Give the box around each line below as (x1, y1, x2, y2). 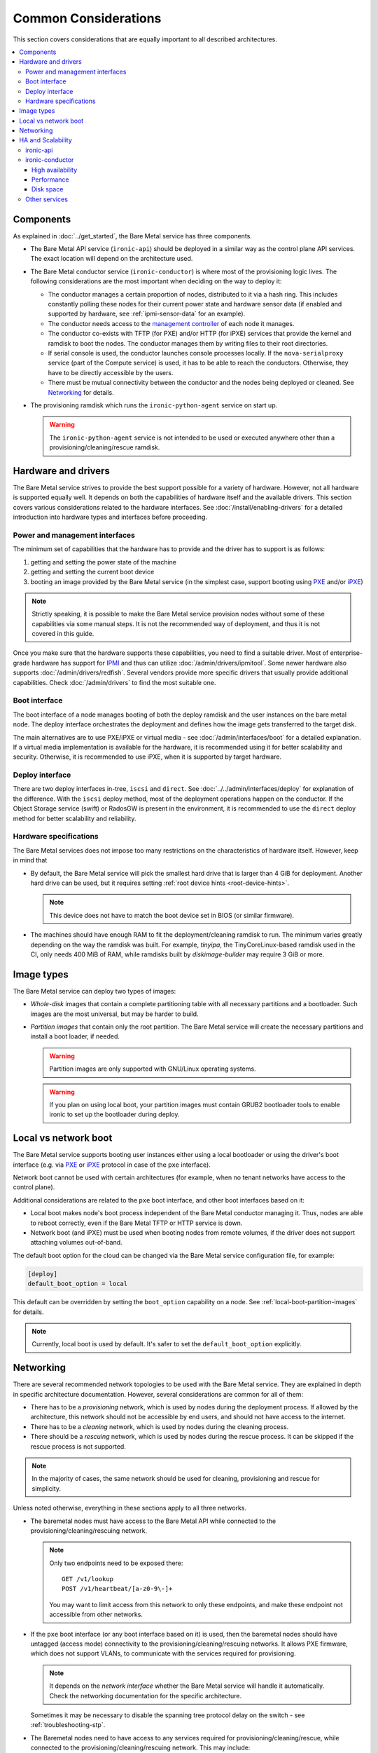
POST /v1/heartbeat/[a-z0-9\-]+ (62, 1585, 173, 1593)
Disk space (31, 185, 64, 194)
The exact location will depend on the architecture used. (30, 255, 193, 263)
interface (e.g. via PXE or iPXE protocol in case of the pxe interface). (13, 1160, 211, 1169)
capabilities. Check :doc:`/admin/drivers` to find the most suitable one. (13, 678, 216, 686)
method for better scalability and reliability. (13, 814, 136, 823)
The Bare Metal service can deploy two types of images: (13, 987, 176, 995)
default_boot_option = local (27, 1280, 128, 1288)
